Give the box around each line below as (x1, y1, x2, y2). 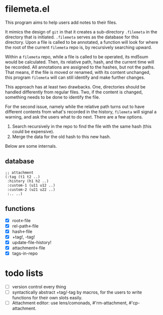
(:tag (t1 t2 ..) (5, 174, 40, 179)
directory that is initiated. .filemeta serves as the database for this (5, 34, 139, 40)
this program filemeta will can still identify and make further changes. (5, 74, 145, 80)
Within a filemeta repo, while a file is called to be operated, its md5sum (5, 53, 148, 59)
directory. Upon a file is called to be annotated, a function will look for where (5, 39, 159, 45)
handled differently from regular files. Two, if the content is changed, (5, 89, 143, 95)
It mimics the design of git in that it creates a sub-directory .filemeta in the (5, 29, 157, 35)
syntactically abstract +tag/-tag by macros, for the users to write (12, 289, 142, 295)
